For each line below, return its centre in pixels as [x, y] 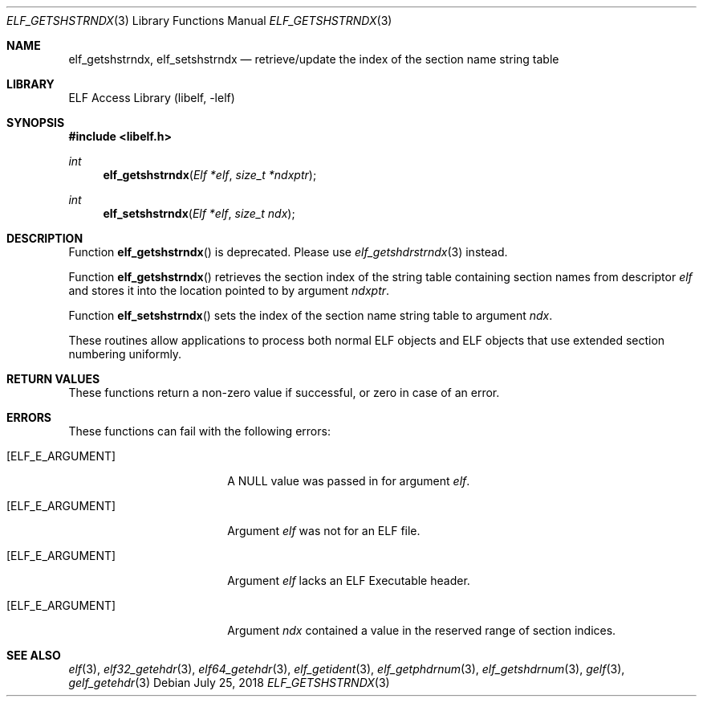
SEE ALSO [34, 655]
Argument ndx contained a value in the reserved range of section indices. [422, 630]
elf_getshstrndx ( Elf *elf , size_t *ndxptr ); [210, 175]
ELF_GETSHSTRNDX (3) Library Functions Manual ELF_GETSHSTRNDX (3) [199, 20]
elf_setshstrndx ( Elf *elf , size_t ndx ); [199, 213]
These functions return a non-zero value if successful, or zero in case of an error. [284, 392]
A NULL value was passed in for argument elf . [349, 481]
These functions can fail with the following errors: [199, 431]
